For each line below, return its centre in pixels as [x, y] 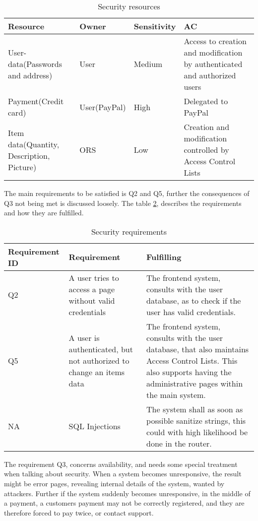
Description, [29, 155]
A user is [84, 337]
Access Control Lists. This [192, 360]
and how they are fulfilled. [44, 213]
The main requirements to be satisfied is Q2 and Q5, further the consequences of [127, 193]
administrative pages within [195, 383]
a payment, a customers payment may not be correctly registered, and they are [124, 503]
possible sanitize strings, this [196, 420]
